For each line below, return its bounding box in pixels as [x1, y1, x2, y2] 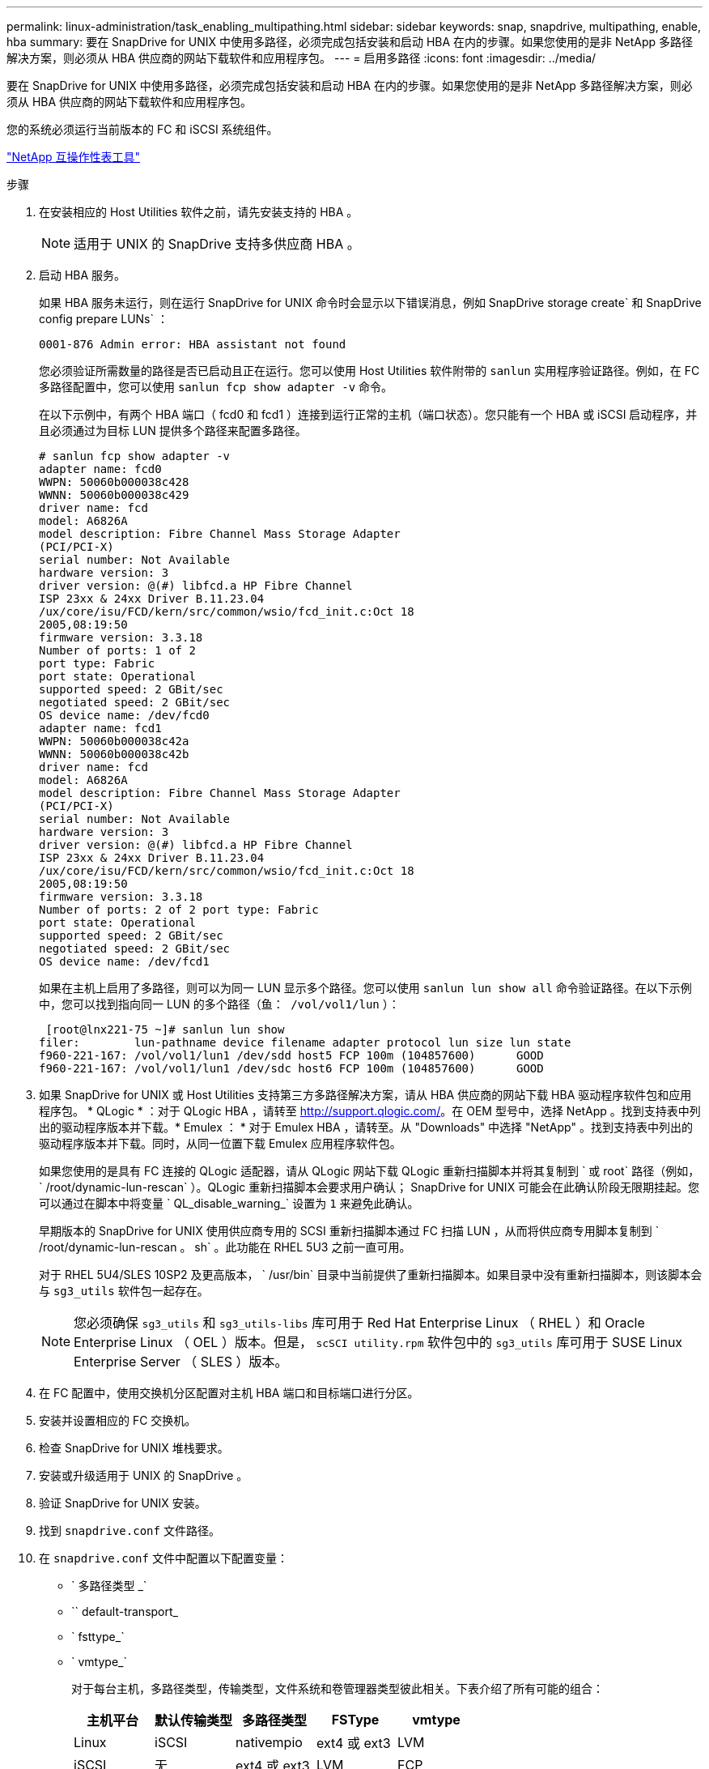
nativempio [236, 1734, 303, 1750]
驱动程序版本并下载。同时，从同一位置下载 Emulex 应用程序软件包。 [39, 1136, 401, 1150]
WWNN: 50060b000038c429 [39, 488, 189, 501]
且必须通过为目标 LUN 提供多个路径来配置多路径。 [39, 424, 307, 437]
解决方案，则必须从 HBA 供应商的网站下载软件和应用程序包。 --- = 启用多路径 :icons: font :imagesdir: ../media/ [6, 51, 596, 65]
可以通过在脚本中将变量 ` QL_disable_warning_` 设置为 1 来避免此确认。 [39, 1196, 419, 1210]
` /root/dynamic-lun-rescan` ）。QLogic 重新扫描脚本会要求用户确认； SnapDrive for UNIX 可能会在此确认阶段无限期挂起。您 [39, 1180, 700, 1194]
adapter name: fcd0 [39, 462, 162, 475]
